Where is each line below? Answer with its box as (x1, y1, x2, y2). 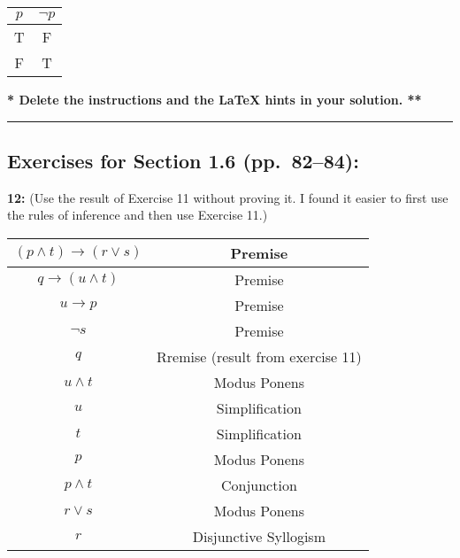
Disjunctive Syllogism (192, 525, 326, 546)
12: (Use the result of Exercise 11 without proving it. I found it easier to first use (7, 188, 448, 206)
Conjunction (220, 474, 297, 495)
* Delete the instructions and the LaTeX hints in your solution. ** (7, 90, 422, 108)
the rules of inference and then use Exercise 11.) (7, 205, 268, 224)
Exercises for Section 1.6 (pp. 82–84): (7, 146, 359, 174)
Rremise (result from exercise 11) (157, 345, 362, 367)
